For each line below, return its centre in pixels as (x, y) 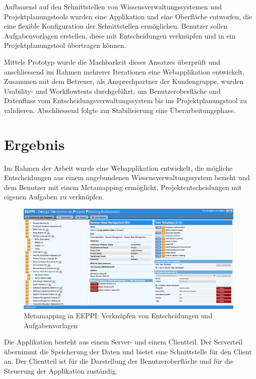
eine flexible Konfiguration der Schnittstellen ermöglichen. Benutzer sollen (116, 26)
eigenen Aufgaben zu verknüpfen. (54, 197)
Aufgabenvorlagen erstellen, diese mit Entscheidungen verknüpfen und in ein (120, 35)
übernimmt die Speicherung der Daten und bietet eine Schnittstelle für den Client (128, 351)
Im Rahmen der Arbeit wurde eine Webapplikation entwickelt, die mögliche (118, 168)
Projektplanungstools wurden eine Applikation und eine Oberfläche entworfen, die (128, 16)
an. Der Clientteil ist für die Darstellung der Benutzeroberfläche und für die (119, 361)
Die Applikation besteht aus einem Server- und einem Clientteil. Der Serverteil (123, 342)
